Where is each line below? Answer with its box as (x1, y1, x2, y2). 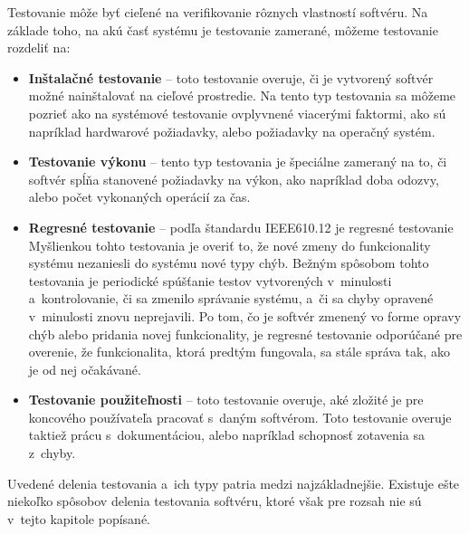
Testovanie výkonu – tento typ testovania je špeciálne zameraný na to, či (28, 152, 447, 171)
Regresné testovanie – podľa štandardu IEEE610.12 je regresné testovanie (28, 217, 454, 236)
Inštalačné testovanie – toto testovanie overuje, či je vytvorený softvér (28, 68, 434, 87)
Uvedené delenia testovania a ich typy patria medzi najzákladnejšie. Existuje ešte (7, 473, 460, 492)
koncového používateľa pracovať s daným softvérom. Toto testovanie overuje (28, 407, 452, 426)
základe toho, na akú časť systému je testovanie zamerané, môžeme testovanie (7, 20, 438, 39)
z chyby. (28, 443, 76, 462)
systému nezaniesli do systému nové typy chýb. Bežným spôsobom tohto (28, 253, 429, 272)
